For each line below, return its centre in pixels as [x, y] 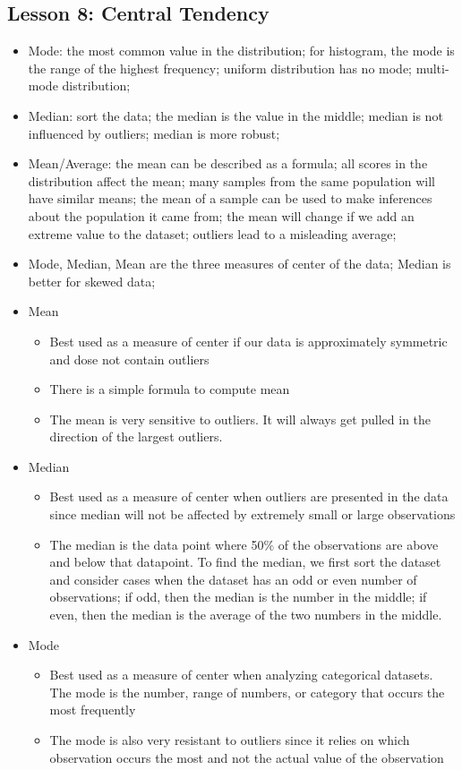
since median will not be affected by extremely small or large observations [252, 514]
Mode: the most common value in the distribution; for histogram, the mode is [241, 51]
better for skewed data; [92, 281]
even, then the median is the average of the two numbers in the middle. [246, 615]
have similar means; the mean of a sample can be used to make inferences [230, 198]
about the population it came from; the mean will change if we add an [221, 215]
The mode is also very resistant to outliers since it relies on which [230, 740]
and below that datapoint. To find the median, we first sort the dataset [245, 562]
